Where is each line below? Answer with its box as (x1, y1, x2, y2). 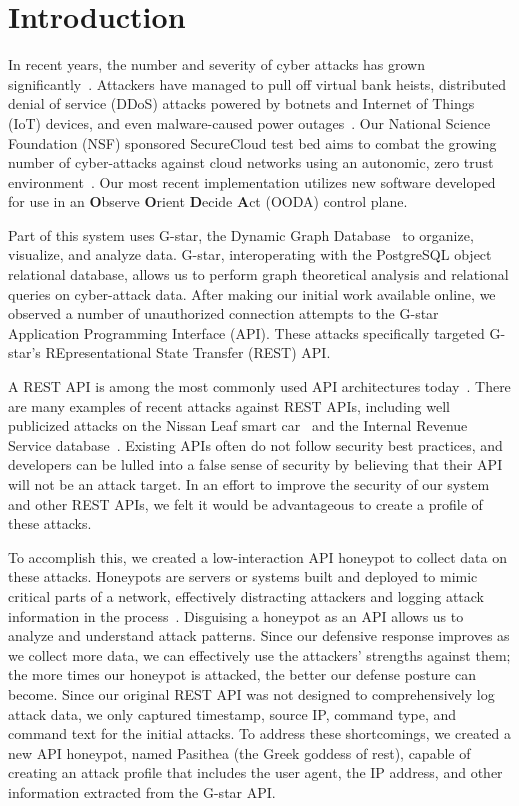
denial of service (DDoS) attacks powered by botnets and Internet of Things (8, 93, 475, 114)
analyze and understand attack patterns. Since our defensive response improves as (8, 625, 510, 646)
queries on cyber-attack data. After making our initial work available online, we (8, 283, 496, 304)
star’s (8, 342, 41, 363)
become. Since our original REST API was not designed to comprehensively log (8, 683, 495, 704)
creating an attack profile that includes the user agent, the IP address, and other (8, 762, 503, 783)
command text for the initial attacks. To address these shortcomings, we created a (8, 723, 512, 744)
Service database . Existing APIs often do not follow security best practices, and (8, 434, 503, 455)
